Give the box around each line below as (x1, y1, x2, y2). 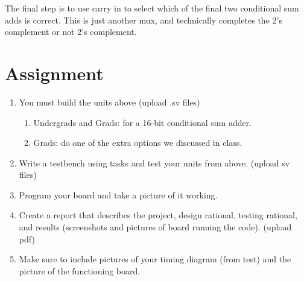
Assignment (5, 60, 104, 85)
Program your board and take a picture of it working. (19, 188, 218, 201)
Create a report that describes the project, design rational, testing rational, (19, 209, 297, 221)
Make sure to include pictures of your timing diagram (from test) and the (19, 253, 291, 265)
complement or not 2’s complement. (5, 25, 137, 38)
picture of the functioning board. (19, 264, 141, 277)
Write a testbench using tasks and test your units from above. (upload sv (19, 156, 290, 169)
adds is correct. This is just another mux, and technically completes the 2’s (5, 13, 282, 26)
